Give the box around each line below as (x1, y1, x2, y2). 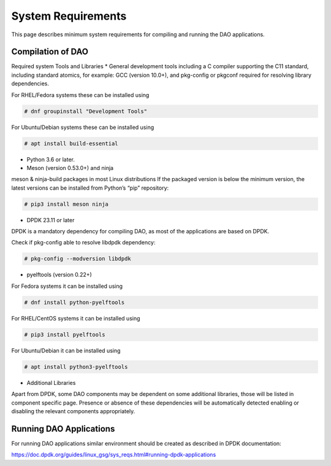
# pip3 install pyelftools (24, 331, 105, 338)
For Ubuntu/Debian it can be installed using (11, 347, 121, 354)
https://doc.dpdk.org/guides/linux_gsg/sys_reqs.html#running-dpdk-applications (11, 451, 216, 459)
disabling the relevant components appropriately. (11, 407, 135, 414)
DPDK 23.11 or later (26, 216, 75, 223)
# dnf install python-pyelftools (24, 298, 125, 306)
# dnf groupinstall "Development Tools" (24, 107, 147, 115)
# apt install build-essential (24, 140, 119, 147)
